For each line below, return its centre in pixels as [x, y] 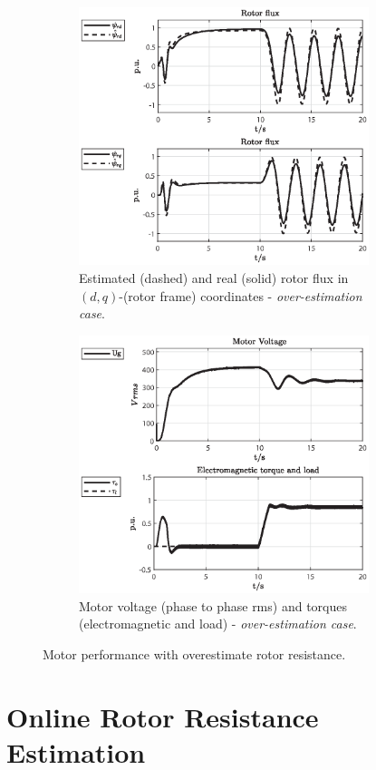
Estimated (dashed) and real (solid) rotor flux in [214, 277]
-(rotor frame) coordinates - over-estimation [241, 295]
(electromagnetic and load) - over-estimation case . [218, 624]
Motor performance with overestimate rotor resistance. [194, 653]
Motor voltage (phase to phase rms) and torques [213, 605]
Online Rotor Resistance [163, 716]
